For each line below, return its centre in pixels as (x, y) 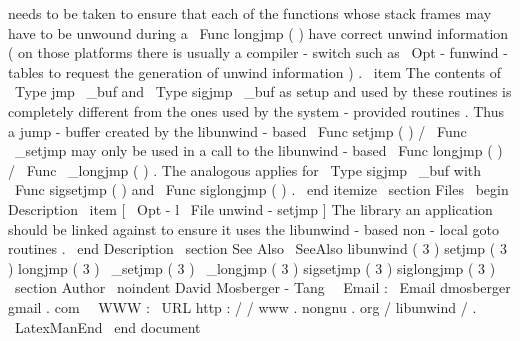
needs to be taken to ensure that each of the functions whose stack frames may (250, 13)
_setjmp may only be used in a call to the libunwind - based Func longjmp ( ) (258, 150)
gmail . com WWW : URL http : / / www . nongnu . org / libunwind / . (242, 306)
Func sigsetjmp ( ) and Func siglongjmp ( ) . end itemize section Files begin (261, 189)
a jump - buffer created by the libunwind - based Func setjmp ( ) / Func (237, 130)
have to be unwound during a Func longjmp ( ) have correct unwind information (258, 32)
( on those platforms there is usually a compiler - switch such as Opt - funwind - (258, 52)
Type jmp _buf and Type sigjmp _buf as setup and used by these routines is (263, 91)
